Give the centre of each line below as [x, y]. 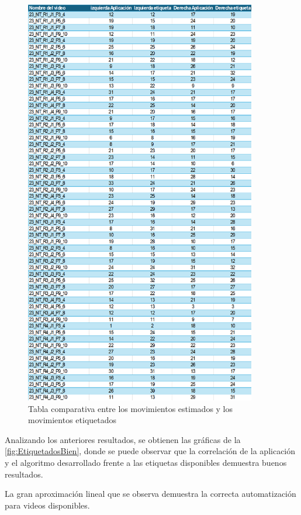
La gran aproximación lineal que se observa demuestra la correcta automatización [150, 494]
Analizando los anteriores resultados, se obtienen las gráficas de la [123, 439]
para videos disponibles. [47, 505]
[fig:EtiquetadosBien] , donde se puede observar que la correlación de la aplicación [150, 451]
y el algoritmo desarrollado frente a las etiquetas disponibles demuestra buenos [146, 462]
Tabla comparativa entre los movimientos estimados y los [131, 408]
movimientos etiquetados [72, 420]
